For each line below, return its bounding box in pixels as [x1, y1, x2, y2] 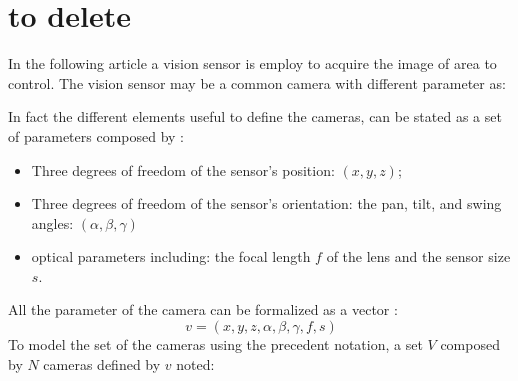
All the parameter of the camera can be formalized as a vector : [8, 299, 398, 320]
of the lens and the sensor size [326, 246, 511, 267]
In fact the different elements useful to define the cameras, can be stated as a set [8, 106, 502, 127]
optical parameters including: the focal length [31, 246, 311, 267]
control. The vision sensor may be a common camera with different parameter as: [8, 72, 506, 93]
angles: [31, 212, 74, 233]
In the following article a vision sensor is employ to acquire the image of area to [8, 53, 497, 74]
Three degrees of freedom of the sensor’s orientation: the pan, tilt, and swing [31, 193, 502, 214]
